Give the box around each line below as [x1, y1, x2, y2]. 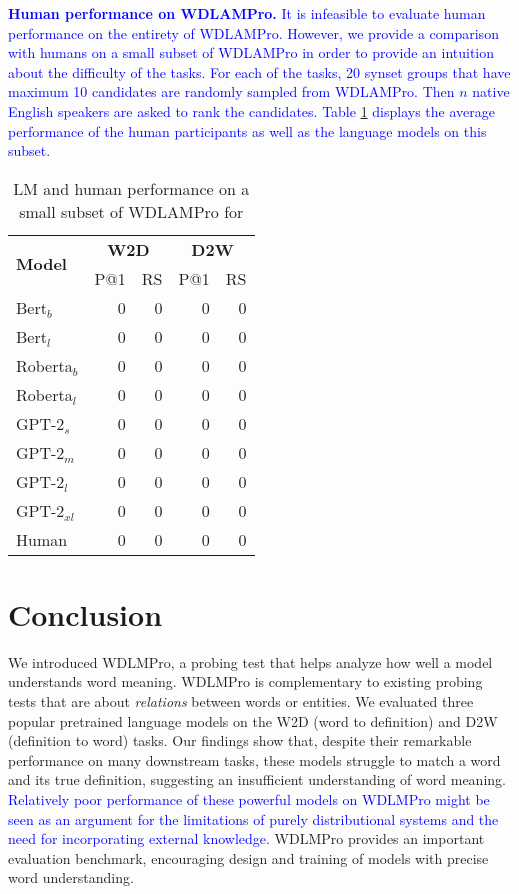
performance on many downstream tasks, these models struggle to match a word [8, 749, 501, 770]
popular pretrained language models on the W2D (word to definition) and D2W [8, 710, 498, 731]
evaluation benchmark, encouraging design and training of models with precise [8, 847, 489, 868]
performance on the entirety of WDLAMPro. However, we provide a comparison [8, 22, 499, 43]
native [472, 81, 510, 102]
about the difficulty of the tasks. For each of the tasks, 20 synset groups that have [8, 61, 511, 82]
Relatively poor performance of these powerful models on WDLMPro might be [8, 789, 490, 810]
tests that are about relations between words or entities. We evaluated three [8, 691, 474, 712]
